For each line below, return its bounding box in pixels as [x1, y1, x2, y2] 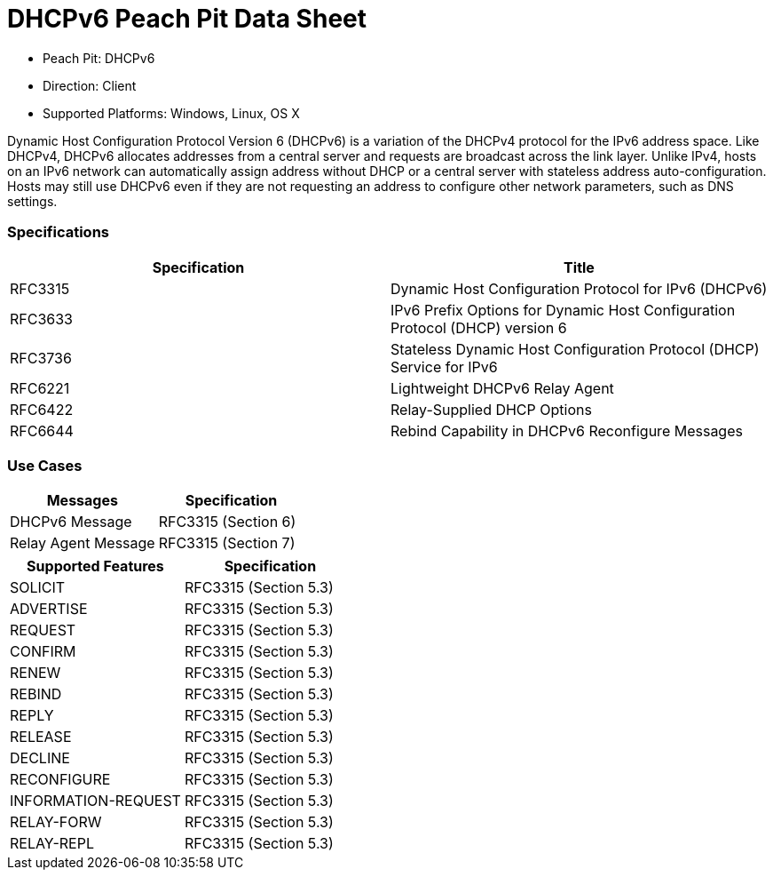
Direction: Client [43, 77, 137, 93]
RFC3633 [10, 309, 73, 328]
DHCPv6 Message [10, 513, 132, 531]
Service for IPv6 [390, 357, 498, 376]
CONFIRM [10, 642, 76, 661]
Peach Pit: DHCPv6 [43, 50, 155, 66]
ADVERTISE [10, 600, 88, 618]
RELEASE [10, 728, 72, 746]
